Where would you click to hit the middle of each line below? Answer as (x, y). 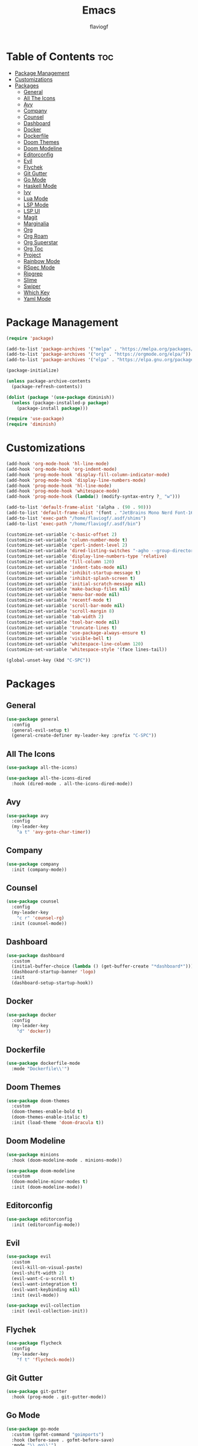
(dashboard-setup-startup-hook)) (52, 983)
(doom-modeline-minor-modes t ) (50, 1182)
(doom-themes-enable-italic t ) (50, 1117)
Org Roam (36, 236)
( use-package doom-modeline (41, 1171)
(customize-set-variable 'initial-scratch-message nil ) (76, 584)
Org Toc (33, 248)
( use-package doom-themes (38, 1101)
